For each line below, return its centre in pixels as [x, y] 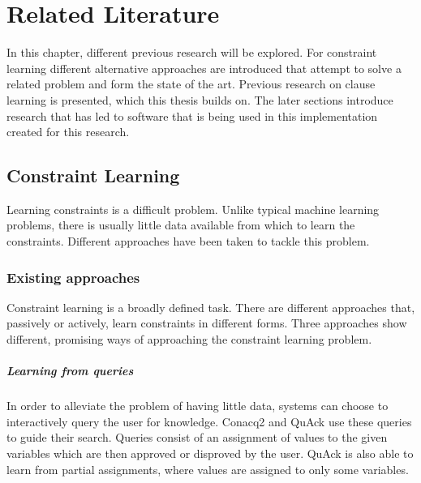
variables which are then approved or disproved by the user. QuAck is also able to [210, 453]
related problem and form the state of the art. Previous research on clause [191, 84]
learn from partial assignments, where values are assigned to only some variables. [208, 469]
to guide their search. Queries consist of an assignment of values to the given [197, 437]
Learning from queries [70, 371]
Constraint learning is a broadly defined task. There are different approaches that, [211, 307]
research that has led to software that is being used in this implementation [192, 115]
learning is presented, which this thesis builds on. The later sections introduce [200, 99]
